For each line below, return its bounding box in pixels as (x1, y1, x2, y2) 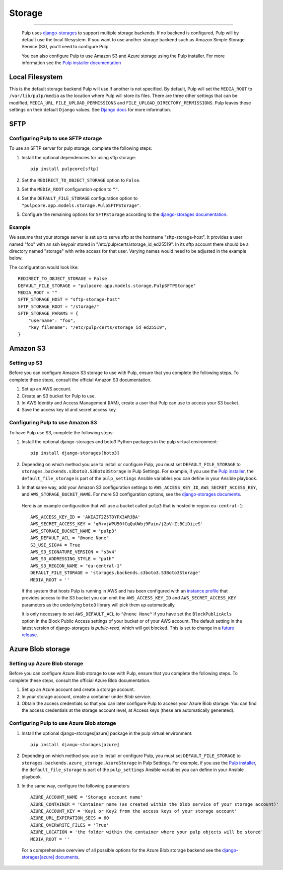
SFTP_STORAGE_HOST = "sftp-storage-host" (18, 296, 120, 302)
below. (9, 255, 23, 261)
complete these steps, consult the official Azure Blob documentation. (9, 677, 151, 683)
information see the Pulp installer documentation (21, 60, 121, 66)
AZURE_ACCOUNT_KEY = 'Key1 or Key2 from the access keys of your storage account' (30, 808, 237, 814)
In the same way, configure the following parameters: (21, 782, 131, 788)
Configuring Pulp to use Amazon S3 (9, 419, 97, 426)
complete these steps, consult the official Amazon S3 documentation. (9, 377, 151, 383)
